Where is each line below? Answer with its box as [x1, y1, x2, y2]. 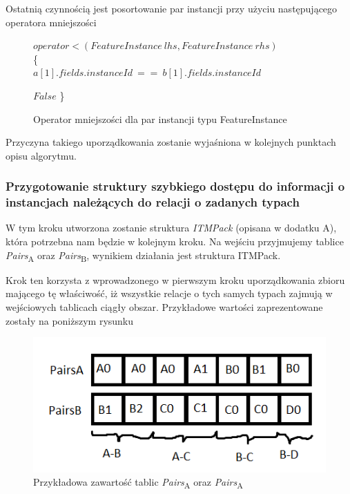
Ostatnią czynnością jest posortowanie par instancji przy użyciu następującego [6, 1, 338, 15]
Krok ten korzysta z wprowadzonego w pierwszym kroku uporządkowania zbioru [6, 272, 345, 287]
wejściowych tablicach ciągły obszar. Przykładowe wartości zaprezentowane [6, 299, 323, 314]
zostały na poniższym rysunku [6, 313, 134, 327]
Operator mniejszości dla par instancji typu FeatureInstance [33, 111, 287, 126]
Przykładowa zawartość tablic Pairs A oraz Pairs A [33, 475, 243, 491]
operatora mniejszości [6, 15, 97, 29]
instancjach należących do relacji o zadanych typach [6, 193, 300, 211]
